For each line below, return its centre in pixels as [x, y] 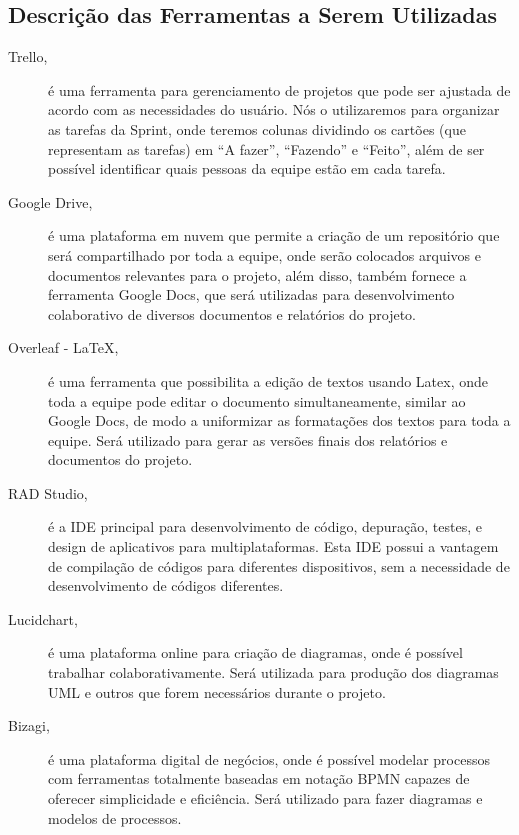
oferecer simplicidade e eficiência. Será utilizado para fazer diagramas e [265, 798]
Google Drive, [50, 201]
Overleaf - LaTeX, [63, 347]
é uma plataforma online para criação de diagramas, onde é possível [255, 652]
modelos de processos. [115, 817]
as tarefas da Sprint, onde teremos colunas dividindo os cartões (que [257, 128]
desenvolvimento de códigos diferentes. [166, 585]
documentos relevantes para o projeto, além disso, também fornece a [257, 274]
